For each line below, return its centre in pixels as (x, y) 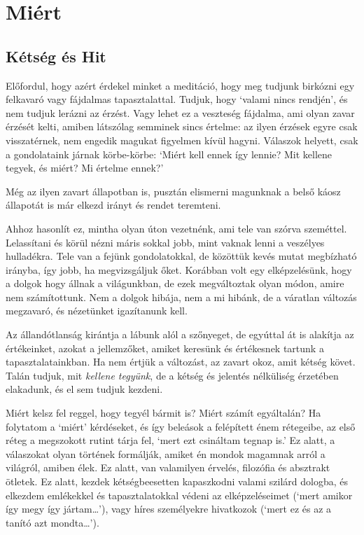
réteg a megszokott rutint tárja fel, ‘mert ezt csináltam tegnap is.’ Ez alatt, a (170, 440)
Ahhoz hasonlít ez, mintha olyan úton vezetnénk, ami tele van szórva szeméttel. (176, 228)
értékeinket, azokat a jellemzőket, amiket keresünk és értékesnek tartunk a (165, 348)
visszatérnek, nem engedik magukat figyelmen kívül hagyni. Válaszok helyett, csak (182, 140)
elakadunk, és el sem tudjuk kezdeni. (84, 389)
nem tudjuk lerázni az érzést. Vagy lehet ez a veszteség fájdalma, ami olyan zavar (180, 112)
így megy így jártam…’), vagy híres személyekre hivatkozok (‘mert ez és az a (169, 509)
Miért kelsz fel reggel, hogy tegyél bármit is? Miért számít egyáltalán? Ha (163, 413)
